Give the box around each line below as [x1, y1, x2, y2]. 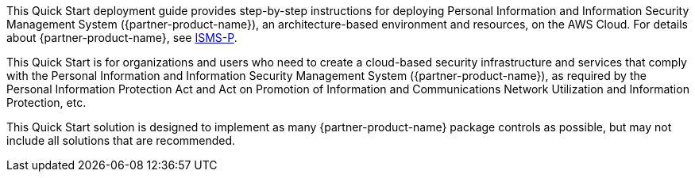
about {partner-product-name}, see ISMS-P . [6, 31, 237, 44]
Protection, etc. [6, 96, 87, 109]
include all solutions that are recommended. [6, 134, 236, 147]
